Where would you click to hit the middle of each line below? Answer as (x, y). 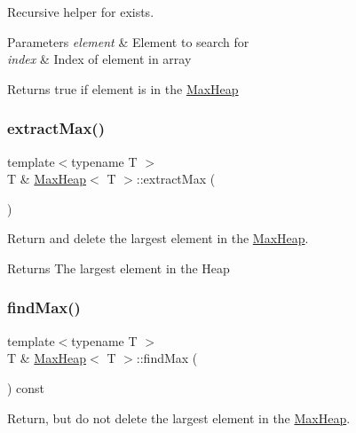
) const (26, 387)
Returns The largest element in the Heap (119, 268)
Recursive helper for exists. (81, 12)
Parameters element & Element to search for (128, 41)
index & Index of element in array (99, 59)
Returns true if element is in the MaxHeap (123, 88)
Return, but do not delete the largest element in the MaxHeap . (179, 417)
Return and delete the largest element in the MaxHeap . (158, 238)
